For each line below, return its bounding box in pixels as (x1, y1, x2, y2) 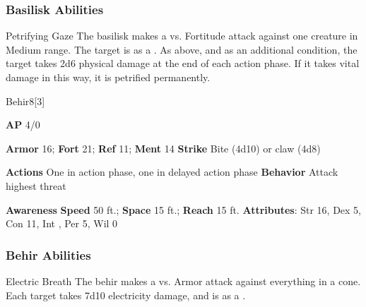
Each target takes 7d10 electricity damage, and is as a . (6, 287, 246, 302)
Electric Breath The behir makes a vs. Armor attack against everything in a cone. (6, 273, 361, 288)
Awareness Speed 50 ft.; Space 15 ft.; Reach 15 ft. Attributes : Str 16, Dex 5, (6, 202, 362, 217)
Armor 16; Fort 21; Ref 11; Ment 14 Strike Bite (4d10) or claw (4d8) (6, 140, 321, 155)
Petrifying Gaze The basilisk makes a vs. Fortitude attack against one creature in (6, 28, 358, 43)
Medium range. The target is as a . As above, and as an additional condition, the (6, 42, 358, 56)
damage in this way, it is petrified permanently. (6, 70, 211, 84)
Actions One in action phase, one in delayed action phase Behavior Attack (6, 164, 338, 179)
